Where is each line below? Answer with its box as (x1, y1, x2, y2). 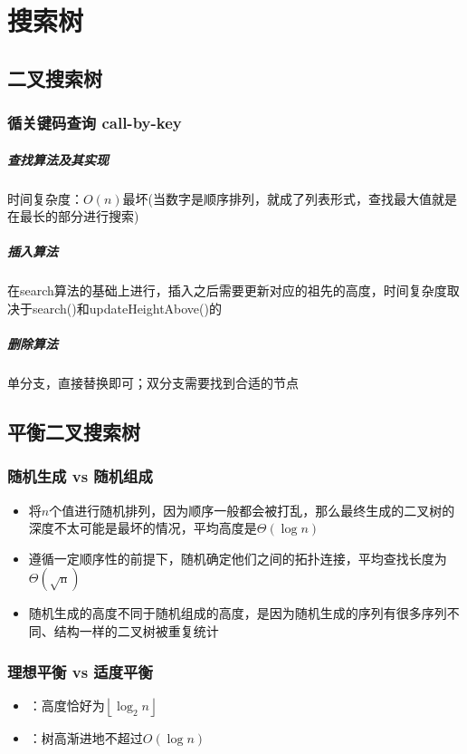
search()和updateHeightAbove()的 (32, 298, 222, 317)
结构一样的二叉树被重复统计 (53, 622, 219, 641)
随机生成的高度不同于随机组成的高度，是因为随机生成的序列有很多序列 (28, 604, 447, 623)
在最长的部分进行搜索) (7, 207, 139, 226)
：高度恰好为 (28, 695, 105, 714)
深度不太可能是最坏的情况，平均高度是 (28, 518, 257, 537)
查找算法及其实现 (7, 150, 109, 169)
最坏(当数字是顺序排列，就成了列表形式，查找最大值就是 (122, 188, 458, 208)
